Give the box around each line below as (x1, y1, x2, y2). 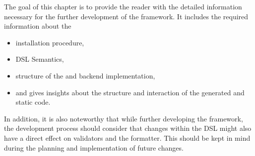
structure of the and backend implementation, (15, 70, 155, 80)
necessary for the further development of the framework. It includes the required (4, 11, 249, 21)
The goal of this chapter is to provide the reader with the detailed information (4, 1, 242, 11)
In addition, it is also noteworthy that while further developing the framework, (4, 113, 243, 123)
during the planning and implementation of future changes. (4, 142, 184, 153)
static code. (15, 97, 51, 107)
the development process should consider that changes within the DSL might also (4, 123, 252, 133)
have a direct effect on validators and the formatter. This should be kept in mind (4, 132, 251, 143)
